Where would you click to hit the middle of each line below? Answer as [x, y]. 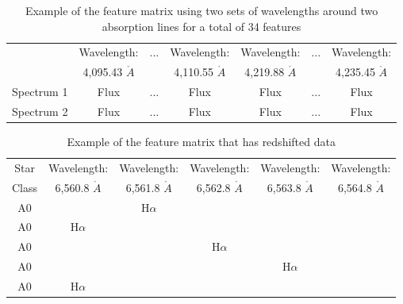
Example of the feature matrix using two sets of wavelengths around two [201, 10]
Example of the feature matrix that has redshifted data [201, 142]
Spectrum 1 [40, 92]
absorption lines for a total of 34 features [201, 26]
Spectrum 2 [40, 111]
